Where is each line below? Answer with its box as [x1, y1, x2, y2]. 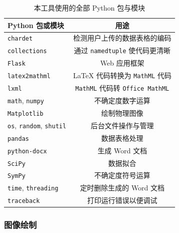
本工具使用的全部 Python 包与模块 [33, 3, 145, 13]
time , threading [7, 182, 58, 193]
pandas [7, 135, 29, 142]
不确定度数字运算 [94, 95, 150, 105]
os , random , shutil [7, 120, 66, 130]
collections [7, 48, 47, 55]
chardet [7, 35, 33, 43]
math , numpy [7, 95, 44, 105]
